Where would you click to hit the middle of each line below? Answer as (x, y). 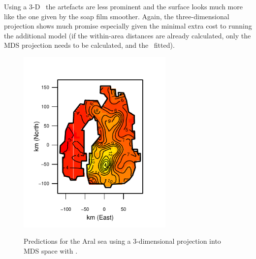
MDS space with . (51, 250)
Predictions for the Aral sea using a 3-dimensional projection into (122, 241)
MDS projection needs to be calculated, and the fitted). (89, 45)
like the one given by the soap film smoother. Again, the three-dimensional (117, 16)
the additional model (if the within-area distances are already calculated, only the (128, 35)
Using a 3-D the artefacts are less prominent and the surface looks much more (123, 6)
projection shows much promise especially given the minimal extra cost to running (128, 26)
